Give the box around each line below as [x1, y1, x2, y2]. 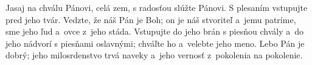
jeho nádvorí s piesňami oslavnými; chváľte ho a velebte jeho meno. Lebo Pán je [5, 36, 305, 49]
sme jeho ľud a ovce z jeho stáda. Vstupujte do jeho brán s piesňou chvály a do [5, 25, 304, 38]
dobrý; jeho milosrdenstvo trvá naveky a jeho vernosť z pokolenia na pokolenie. [5, 49, 303, 61]
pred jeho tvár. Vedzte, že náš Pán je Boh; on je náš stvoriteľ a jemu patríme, [5, 13, 296, 26]
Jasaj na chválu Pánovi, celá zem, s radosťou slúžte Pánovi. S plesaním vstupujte [5, 1, 308, 13]
